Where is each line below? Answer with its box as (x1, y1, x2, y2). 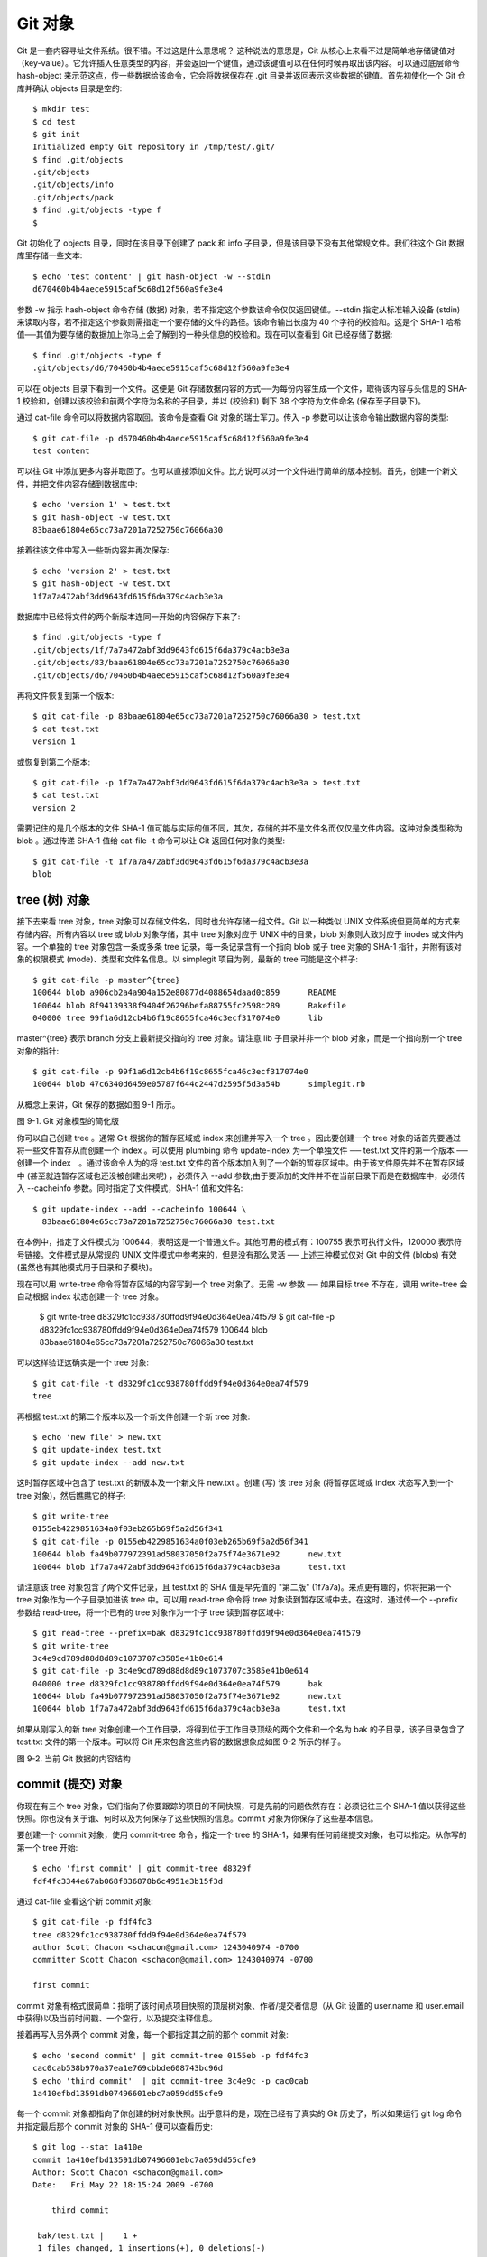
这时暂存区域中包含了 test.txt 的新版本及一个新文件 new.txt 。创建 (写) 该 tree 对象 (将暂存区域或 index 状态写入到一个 (16, 1477, 454, 1489)
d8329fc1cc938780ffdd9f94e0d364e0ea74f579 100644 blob (39, 1324, 268, 1335)
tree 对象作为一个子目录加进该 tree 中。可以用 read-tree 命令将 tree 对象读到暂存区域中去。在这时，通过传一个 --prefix (16, 1594, 459, 1605)
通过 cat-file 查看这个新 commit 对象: (16, 1896, 153, 1907)
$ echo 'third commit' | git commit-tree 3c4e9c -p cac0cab (32, 2076, 308, 2085)
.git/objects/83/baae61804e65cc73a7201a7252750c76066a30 (32, 657, 290, 668)
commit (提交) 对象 (16, 1777, 123, 1792)
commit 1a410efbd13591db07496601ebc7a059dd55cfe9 (32, 2154, 257, 2165)
